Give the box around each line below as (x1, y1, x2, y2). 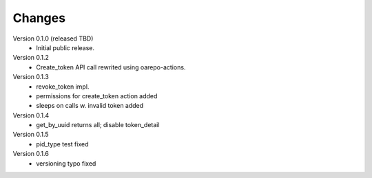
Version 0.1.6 (12, 150, 50, 158)
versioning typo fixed (36, 159, 96, 168)
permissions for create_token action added (36, 91, 158, 100)
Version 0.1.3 (12, 73, 50, 81)
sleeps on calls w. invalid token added (36, 102, 144, 110)
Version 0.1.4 (12, 111, 50, 120)
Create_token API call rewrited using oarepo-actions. (36, 63, 186, 71)
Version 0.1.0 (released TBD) (12, 34, 94, 43)
